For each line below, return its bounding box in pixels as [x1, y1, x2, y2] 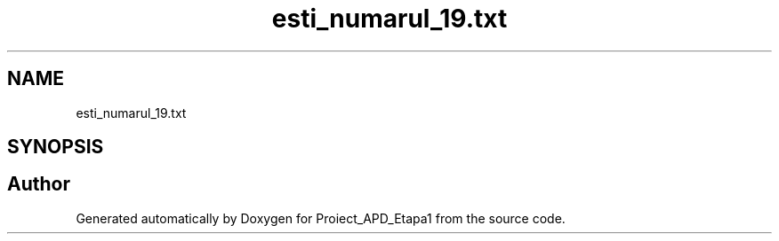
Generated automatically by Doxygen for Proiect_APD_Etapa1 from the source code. [76, 210, 566, 226]
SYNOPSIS [7, 136, 104, 159]
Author [7, 173, 70, 196]
